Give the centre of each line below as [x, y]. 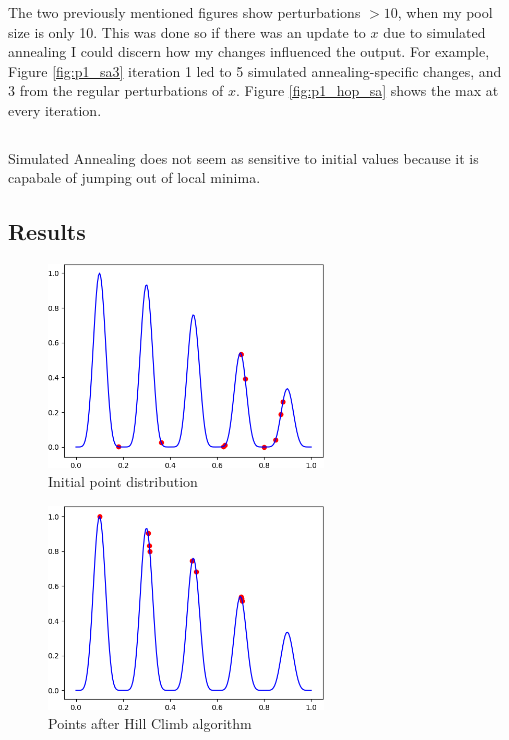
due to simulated [434, 31]
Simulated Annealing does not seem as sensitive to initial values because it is [243, 157]
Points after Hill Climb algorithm [150, 723]
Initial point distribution [123, 481]
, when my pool [445, 12]
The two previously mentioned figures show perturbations [184, 12]
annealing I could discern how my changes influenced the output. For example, [249, 51]
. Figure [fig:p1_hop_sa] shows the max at [367, 90]
